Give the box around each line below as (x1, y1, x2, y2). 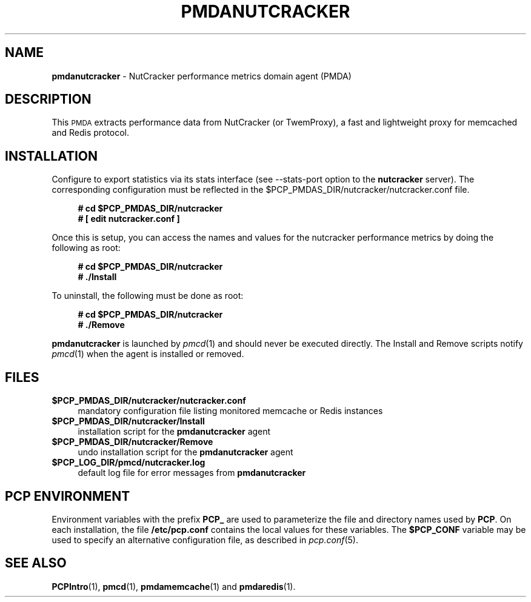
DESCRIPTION (5, 92, 92, 107)
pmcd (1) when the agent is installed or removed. (52, 349, 244, 360)
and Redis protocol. (52, 127, 129, 138)
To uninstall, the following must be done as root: (52, 290, 244, 301)
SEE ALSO (5, 555, 67, 571)
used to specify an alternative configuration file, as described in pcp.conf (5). (52, 534, 358, 545)
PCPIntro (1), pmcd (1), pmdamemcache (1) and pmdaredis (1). (52, 581, 296, 592)
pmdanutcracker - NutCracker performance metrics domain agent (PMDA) (52, 70, 352, 81)
